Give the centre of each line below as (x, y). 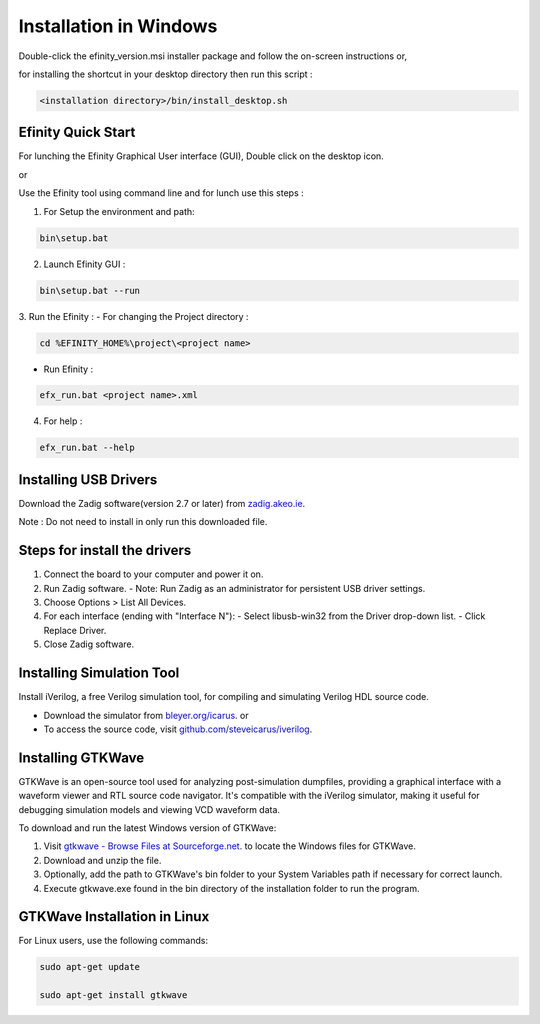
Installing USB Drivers (88, 479)
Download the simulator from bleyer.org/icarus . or (146, 715)
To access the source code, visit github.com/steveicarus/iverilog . (178, 729)
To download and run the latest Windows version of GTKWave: (147, 827)
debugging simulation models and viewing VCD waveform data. (149, 809)
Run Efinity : (68, 369)
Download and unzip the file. (102, 860)
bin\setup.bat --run (89, 290)
